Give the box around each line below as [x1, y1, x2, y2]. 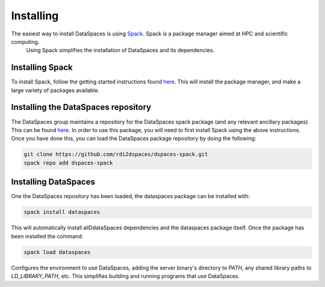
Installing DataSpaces [11, 177, 96, 187]
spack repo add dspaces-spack [23, 159, 113, 166]
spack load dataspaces [23, 249, 91, 255]
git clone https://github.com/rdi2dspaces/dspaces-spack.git [23, 151, 208, 158]
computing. [11, 38, 40, 45]
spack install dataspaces [23, 209, 101, 216]
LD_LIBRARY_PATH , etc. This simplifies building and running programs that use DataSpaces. [11, 272, 240, 279]
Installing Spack [11, 62, 73, 73]
